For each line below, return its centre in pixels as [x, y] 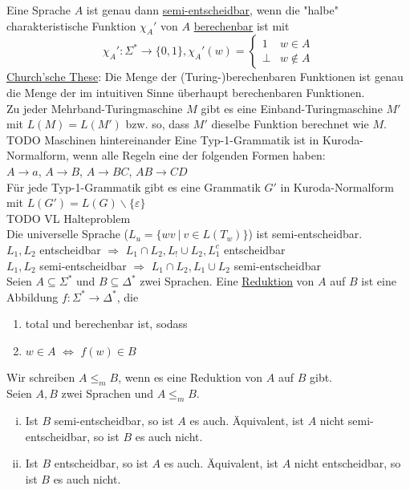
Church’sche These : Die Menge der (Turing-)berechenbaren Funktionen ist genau [205, 77]
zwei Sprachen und [107, 393]
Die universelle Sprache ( [68, 234]
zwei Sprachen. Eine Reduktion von [227, 281]
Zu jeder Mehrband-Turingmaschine [95, 108]
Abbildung [32, 296]
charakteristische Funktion [71, 25]
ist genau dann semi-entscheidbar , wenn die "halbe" [212, 10]
